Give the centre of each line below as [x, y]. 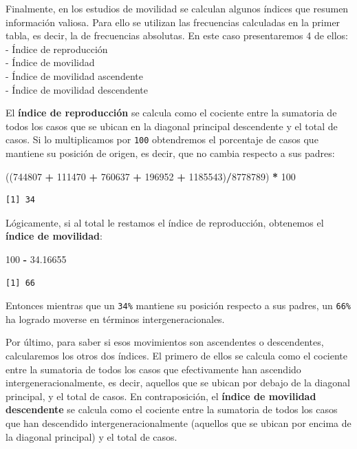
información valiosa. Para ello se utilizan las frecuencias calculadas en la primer [173, 22]
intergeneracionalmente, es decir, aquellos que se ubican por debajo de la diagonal [178, 383]
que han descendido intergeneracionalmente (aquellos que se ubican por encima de [178, 422]
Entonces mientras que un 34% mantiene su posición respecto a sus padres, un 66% [178, 305]
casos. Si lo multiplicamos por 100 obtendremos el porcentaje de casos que [162, 139]
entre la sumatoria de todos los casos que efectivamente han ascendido [153, 369]
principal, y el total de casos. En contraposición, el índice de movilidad [161, 396]
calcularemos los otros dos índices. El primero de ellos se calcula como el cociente [177, 355]
